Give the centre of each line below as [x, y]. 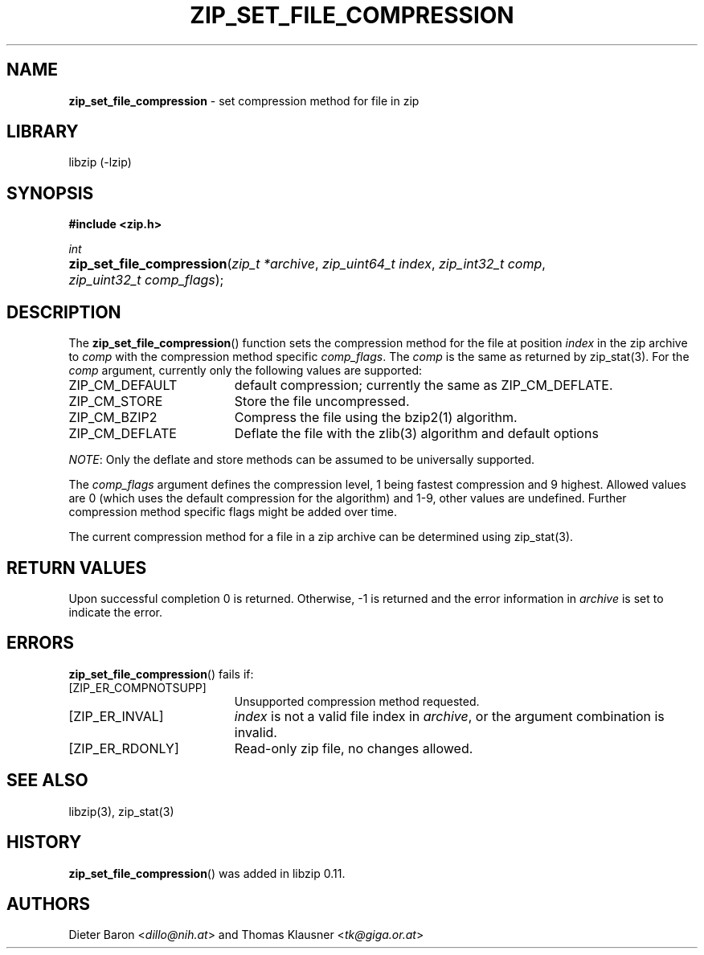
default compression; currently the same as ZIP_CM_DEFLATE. [424, 385]
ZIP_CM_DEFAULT [123, 385]
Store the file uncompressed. [322, 402]
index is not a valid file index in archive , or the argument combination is [449, 716]
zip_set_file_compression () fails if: [161, 674]
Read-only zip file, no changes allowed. [354, 748]
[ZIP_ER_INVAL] [116, 716]
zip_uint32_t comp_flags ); [146, 280]
